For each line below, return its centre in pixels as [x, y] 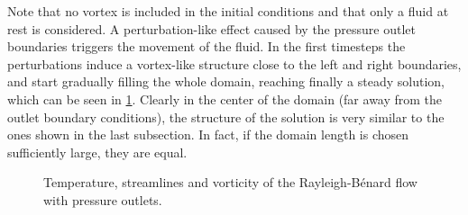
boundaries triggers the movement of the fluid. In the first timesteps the [206, 46]
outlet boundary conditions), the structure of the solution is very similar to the [226, 116]
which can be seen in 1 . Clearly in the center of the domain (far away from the [225, 99]
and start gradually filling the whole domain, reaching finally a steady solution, [226, 81]
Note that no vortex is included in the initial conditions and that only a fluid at [228, 11]
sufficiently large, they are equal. [97, 152]
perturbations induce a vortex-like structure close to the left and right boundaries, [234, 63]
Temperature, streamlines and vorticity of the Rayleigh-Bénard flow [230, 182]
